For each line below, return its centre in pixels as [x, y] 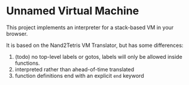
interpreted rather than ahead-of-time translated [74, 69]
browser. [17, 33]
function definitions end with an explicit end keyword [80, 75]
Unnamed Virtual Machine [73, 11]
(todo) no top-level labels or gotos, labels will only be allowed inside [98, 56]
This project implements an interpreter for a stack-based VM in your [90, 27]
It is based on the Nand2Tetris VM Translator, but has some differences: [95, 45]
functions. [27, 63]
